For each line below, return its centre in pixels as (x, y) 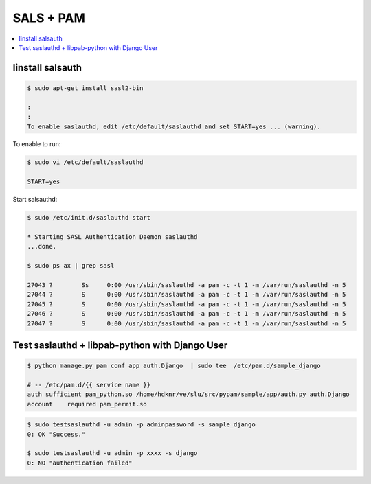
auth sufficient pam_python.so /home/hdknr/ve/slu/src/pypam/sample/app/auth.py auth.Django (188, 394)
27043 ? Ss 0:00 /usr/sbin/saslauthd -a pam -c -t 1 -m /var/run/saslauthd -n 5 (187, 285)
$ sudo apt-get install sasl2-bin (85, 88)
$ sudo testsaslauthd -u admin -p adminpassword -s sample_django (141, 425)
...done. (42, 246)
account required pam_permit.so (87, 404)
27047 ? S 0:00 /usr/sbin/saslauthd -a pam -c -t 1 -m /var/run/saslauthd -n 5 (187, 323)
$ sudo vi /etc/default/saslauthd (85, 162)
